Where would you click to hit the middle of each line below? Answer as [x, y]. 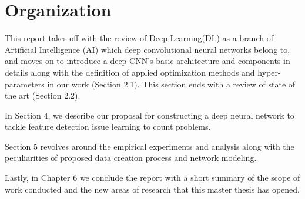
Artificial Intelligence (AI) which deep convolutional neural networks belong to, [148, 49]
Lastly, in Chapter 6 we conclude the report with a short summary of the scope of [152, 178]
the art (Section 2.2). [43, 95]
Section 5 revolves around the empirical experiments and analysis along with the [150, 146]
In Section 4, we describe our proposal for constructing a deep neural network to [150, 115]
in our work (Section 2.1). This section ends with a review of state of [171, 84]
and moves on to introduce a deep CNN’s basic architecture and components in [148, 61]
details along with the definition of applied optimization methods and [130, 72]
